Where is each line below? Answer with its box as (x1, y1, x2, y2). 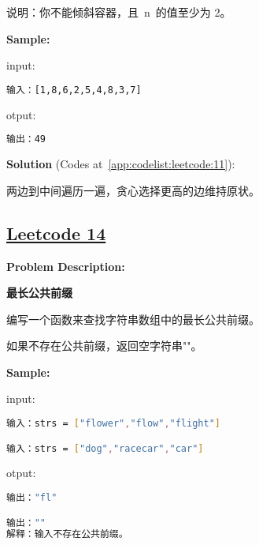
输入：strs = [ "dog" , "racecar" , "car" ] (6, 442, 204, 454)
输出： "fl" (6, 492, 57, 504)
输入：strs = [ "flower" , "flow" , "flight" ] (6, 418, 220, 430)
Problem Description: (6, 257, 125, 274)
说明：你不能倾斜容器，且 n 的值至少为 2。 (6, 4, 231, 20)
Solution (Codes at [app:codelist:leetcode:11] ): (6, 156, 235, 172)
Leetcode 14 (6, 220, 106, 245)
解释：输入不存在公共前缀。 (6, 528, 128, 540)
